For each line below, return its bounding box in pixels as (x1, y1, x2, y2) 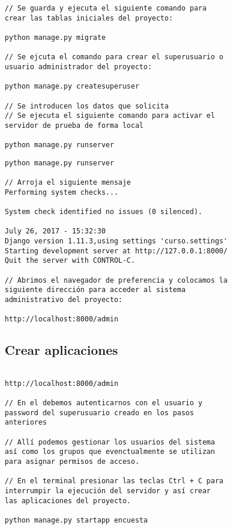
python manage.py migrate (5, 33, 106, 42)
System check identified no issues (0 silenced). (5, 208, 203, 216)
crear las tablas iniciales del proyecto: (5, 13, 173, 22)
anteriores (5, 418, 47, 427)
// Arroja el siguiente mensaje (5, 178, 131, 187)
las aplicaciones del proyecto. (5, 496, 131, 505)
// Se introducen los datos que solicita (5, 101, 169, 110)
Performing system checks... (5, 188, 119, 196)
